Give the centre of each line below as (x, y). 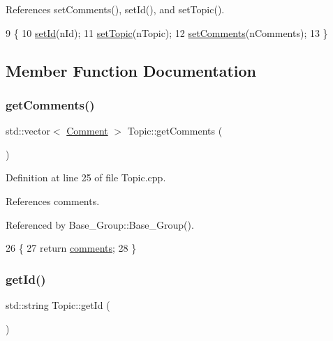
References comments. (53, 200)
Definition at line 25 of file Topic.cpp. (86, 177)
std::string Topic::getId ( (58, 304)
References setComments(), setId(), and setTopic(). (115, 9)
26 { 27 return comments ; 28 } (71, 248)
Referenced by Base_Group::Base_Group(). (100, 224)
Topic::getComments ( (175, 131)
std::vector (28, 131)
